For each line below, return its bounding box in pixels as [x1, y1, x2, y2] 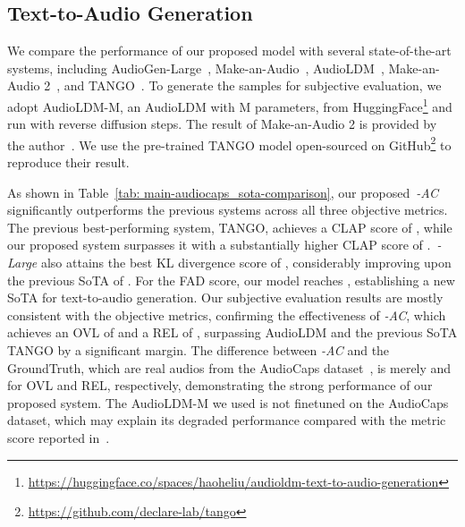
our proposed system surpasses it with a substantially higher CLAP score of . [7, 235, 431, 254]
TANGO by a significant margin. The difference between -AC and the [7, 341, 390, 360]
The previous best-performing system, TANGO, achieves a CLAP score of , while [7, 217, 452, 236]
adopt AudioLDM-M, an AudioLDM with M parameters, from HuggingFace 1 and [7, 94, 452, 115]
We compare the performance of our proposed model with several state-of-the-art [7, 41, 452, 60]
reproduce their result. [7, 153, 130, 172]
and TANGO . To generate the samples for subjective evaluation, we [63, 76, 442, 95]
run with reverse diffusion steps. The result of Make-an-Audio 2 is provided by [7, 115, 437, 133]
